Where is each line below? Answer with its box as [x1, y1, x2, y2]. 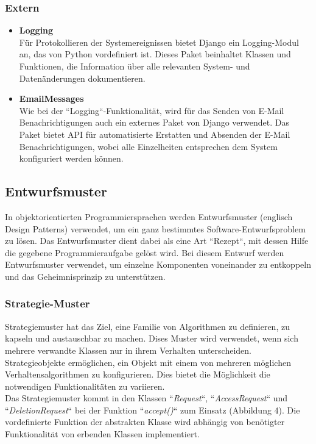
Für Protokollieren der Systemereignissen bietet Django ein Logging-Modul [19, 35, 299, 48]
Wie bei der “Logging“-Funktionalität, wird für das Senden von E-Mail [19, 104, 284, 116]
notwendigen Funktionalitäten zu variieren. [5, 379, 165, 392]
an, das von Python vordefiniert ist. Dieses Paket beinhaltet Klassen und [19, 48, 291, 60]
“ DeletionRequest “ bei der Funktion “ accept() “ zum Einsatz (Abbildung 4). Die [5, 403, 300, 416]
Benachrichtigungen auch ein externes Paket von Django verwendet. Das [19, 116, 289, 129]
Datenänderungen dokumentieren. [19, 71, 146, 84]
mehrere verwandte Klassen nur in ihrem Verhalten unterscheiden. [5, 343, 251, 356]
